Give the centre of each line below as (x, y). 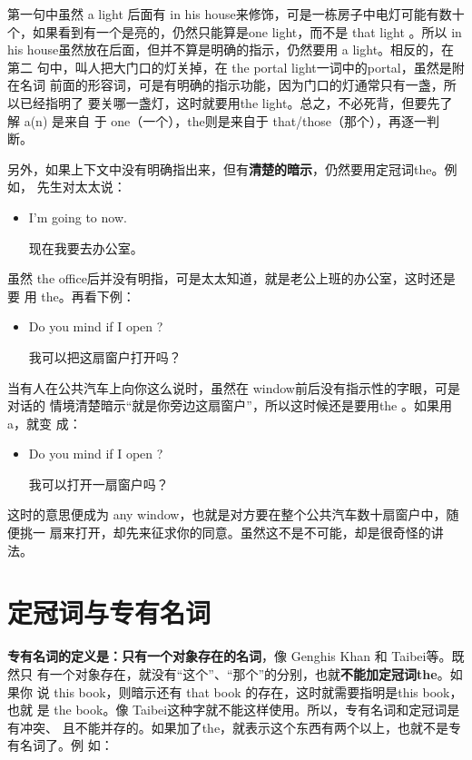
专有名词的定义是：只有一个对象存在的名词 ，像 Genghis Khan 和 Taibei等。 (230, 656)
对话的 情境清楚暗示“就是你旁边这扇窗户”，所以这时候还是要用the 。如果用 (230, 405)
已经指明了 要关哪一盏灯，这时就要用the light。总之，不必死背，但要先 (230, 102)
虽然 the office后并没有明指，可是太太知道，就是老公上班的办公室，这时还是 (231, 278)
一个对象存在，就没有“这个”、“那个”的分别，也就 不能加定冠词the (243, 673)
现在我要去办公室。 (86, 247)
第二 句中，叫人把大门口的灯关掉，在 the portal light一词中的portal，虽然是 (230, 67)
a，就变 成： (44, 423)
